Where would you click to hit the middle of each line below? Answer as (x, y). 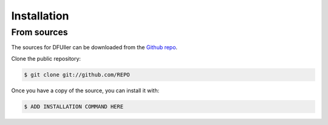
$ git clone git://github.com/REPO (77, 75)
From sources (39, 32)
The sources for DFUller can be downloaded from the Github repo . (94, 47)
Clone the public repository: (46, 58)
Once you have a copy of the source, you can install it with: (85, 90)
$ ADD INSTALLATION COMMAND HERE (74, 106)
